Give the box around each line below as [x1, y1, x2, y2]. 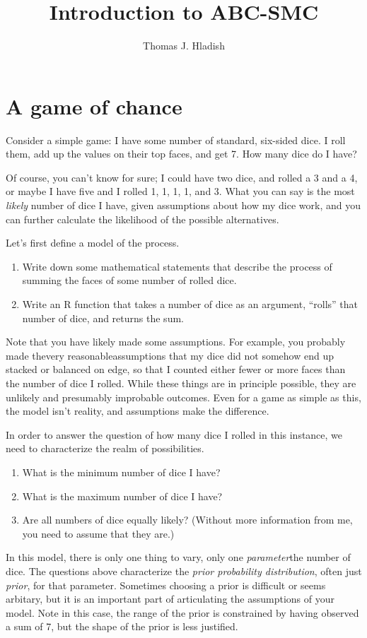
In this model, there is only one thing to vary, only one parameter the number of [6, 550, 351, 565]
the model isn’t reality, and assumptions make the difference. [6, 403, 269, 418]
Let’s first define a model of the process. [6, 235, 180, 250]
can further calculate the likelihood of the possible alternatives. [6, 211, 279, 226]
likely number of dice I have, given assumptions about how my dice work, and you [6, 198, 361, 213]
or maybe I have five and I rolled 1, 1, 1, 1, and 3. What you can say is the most [6, 184, 355, 199]
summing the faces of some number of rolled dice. [22, 273, 237, 288]
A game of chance [6, 91, 182, 120]
